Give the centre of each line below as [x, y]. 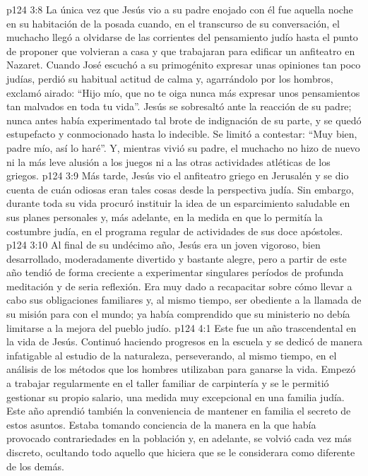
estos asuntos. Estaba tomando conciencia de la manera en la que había [161, 424]
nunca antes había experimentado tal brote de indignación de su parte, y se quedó [184, 120]
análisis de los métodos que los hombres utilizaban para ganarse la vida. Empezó [181, 369]
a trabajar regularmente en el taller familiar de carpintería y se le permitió [168, 383]
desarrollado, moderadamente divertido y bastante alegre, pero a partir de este [177, 258]
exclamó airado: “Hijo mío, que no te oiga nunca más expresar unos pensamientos [183, 92]
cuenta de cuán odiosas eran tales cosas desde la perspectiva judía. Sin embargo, [180, 189]
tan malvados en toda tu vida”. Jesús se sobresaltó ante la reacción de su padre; [179, 106]
